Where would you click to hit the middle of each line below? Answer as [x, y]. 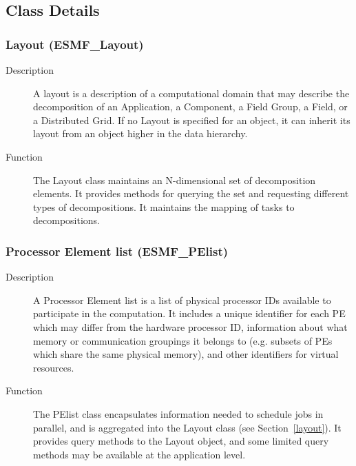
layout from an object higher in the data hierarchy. [140, 133]
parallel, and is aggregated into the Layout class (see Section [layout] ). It [187, 427]
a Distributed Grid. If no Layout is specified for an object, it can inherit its [192, 120]
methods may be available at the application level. [139, 454]
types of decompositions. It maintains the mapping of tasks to [164, 206]
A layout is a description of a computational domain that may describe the [191, 93]
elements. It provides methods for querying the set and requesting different [191, 193]
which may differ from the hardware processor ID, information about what [190, 326]
